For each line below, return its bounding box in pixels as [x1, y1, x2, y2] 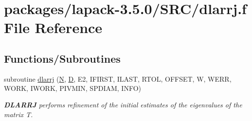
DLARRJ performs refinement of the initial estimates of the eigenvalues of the [4, 99, 242, 109]
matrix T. [4, 109, 33, 119]
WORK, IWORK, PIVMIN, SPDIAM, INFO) [4, 83, 141, 93]
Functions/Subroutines [4, 51, 121, 66]
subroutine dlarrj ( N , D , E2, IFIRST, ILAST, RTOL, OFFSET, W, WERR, [4, 73, 232, 84]
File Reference [4, 17, 103, 37]
